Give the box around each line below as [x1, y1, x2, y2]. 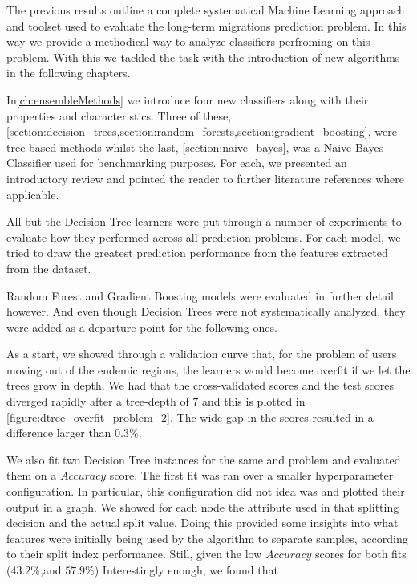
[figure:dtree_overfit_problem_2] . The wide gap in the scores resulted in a [6, 408, 374, 425]
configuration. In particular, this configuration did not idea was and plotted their [6, 483, 405, 500]
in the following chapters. [6, 64, 131, 81]
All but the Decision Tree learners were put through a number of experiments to [6, 213, 402, 230]
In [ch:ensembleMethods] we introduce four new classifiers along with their [6, 91, 369, 108]
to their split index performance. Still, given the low [6, 545, 262, 562]
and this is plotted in [202, 393, 306, 410]
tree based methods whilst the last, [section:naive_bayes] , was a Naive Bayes [6, 138, 384, 155]
